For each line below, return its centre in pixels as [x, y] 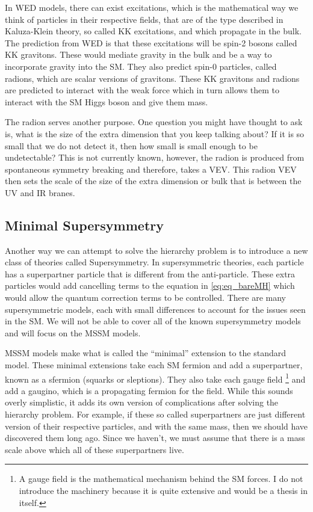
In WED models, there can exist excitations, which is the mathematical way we [152, 7]
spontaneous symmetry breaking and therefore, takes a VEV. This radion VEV [151, 169]
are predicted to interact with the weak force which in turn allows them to [142, 90]
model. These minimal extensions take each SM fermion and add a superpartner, [154, 365]
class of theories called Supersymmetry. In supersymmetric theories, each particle [154, 262]
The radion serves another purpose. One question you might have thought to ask [154, 122]
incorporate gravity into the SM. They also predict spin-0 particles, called [141, 66]
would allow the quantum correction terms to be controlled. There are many [145, 298]
